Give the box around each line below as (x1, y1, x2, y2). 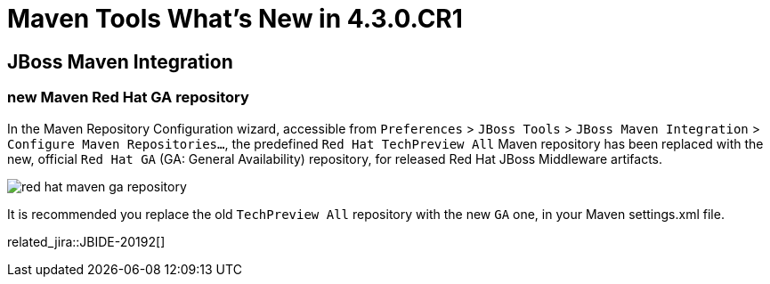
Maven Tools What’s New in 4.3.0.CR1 (7, 4, 463, 34)
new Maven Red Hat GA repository (7, 88, 249, 107)
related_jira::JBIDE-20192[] (7, 233, 166, 249)
